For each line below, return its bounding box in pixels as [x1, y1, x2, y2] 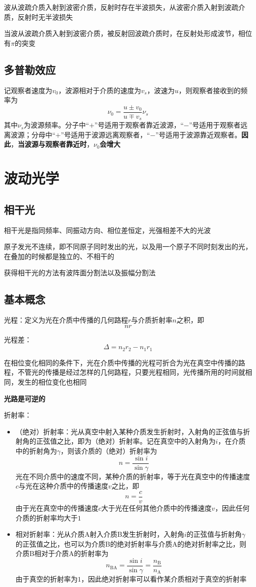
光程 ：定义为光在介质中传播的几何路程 [4, 315, 128, 325]
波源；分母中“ [10, 129, 56, 139]
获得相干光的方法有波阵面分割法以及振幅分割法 [4, 267, 156, 278]
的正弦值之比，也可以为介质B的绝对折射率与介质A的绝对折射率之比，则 [15, 538, 247, 549]
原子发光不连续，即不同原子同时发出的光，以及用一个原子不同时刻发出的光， [4, 241, 252, 252]
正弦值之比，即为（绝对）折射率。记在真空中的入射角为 [36, 436, 216, 446]
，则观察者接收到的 [178, 85, 241, 95]
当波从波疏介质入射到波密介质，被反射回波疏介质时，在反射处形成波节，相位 [4, 28, 252, 38]
